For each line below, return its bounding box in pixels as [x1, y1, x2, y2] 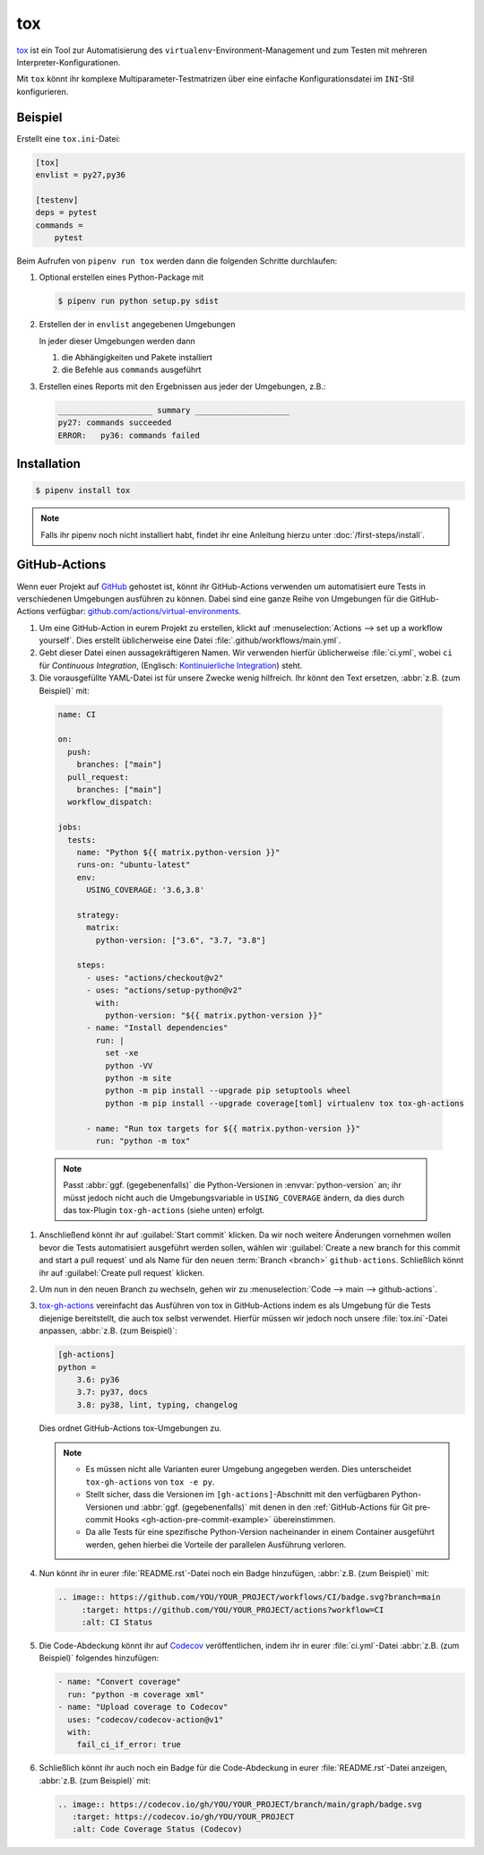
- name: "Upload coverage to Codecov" [57, 1702, 229, 1712]
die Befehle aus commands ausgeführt [61, 364, 202, 376]
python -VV [104, 1061, 153, 1071]
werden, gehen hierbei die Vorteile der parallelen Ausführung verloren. [85, 1539, 347, 1550]
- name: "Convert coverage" [57, 1677, 181, 1687]
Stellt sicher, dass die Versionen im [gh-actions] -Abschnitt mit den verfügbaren [85, 1489, 390, 1500]
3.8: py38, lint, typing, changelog [76, 1400, 238, 1409]
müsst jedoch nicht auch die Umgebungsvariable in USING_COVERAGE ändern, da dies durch [63, 1192, 405, 1203]
